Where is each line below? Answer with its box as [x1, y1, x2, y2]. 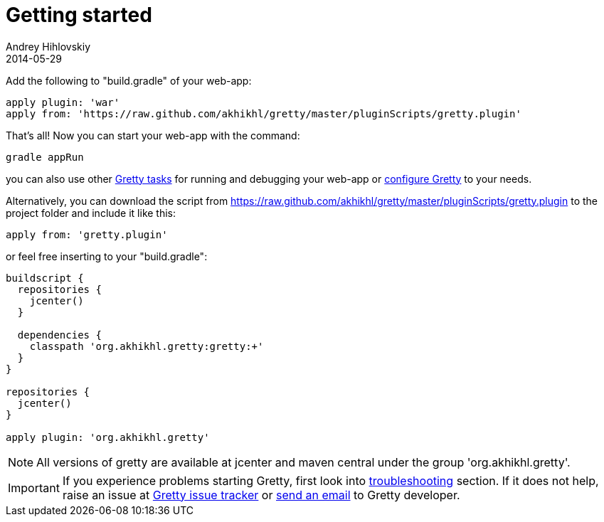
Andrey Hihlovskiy [6, 40, 91, 53]
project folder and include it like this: [6, 206, 176, 219]
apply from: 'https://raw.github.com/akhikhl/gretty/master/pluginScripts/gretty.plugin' [6, 107, 521, 119]
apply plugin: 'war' [6, 96, 120, 108]
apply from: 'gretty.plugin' [6, 228, 168, 240]
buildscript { [6, 272, 84, 284]
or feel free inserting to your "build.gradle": [6, 250, 208, 262]
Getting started [6, 3, 152, 27]
